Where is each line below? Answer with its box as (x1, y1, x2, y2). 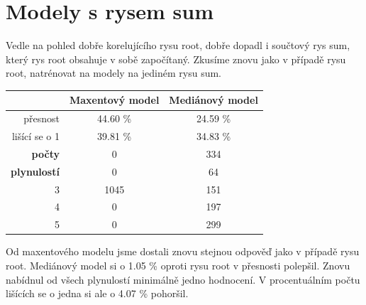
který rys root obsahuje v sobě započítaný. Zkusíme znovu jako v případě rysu (6, 51, 346, 66)
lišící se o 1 (11, 129, 60, 144)
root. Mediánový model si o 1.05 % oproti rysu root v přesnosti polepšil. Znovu (6, 258, 350, 272)
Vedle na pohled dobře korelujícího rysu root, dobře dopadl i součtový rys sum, (6, 38, 350, 53)
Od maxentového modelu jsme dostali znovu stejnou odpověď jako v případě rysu (6, 244, 360, 259)
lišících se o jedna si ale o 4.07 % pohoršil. (6, 286, 189, 301)
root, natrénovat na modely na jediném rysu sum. (6, 65, 222, 80)
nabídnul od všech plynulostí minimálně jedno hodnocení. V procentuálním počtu (6, 272, 360, 287)
